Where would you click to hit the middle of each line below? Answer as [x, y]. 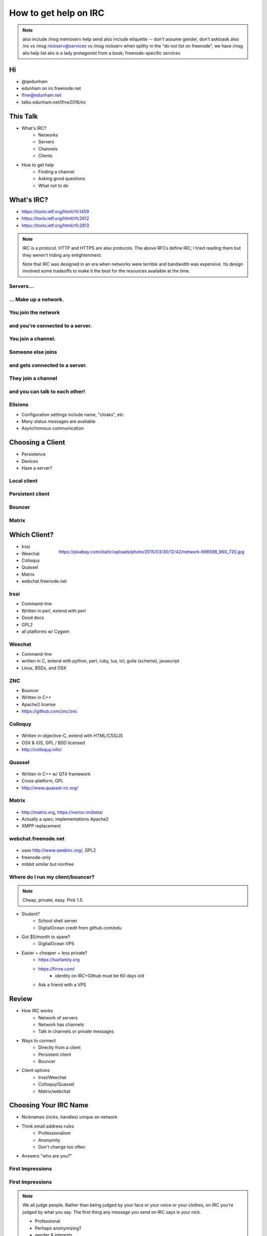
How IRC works [37, 1011]
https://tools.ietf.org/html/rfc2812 [55, 219]
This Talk [23, 116]
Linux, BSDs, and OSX [44, 668]
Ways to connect [39, 1040]
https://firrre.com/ [57, 969]
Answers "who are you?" [47, 1156]
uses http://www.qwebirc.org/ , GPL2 [59, 850]
